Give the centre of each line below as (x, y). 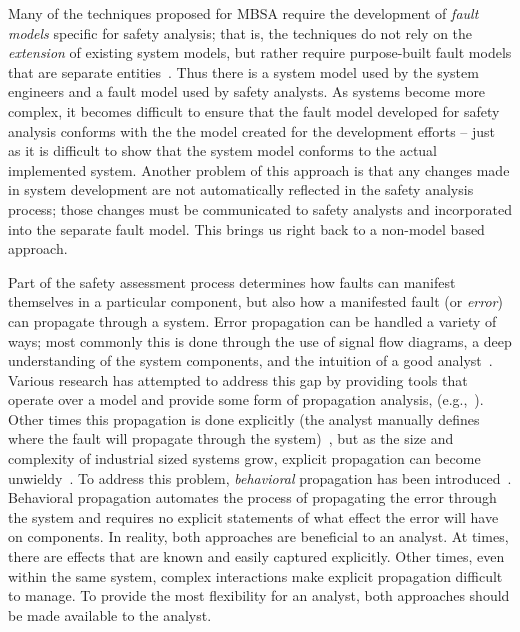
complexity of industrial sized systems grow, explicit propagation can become (244, 458)
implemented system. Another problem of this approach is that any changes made (259, 169)
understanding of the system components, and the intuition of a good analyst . (250, 360)
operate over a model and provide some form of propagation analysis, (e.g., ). (246, 399)
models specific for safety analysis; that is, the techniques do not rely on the (240, 32)
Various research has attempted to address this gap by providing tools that (238, 379)
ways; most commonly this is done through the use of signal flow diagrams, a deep (260, 340)
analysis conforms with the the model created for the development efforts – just (252, 130)
